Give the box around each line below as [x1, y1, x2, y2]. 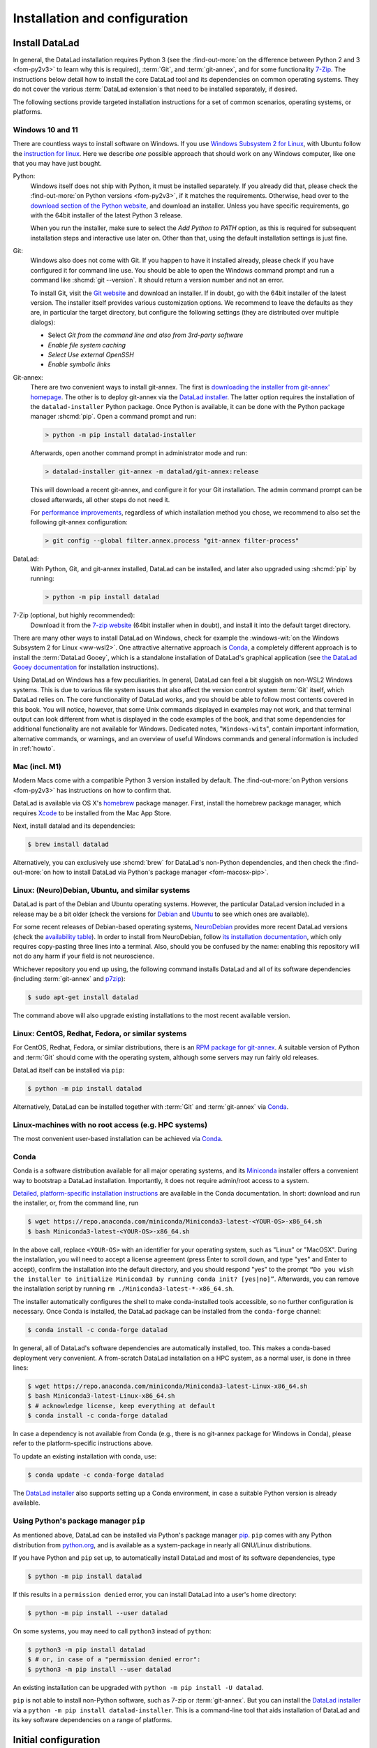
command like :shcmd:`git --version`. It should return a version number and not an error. [30, 276, 284, 285]
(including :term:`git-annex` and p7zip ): [13, 975, 126, 983]
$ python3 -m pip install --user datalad [27, 1665, 172, 1673]
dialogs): [30, 318, 56, 327]
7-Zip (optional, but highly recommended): [13, 611, 135, 619]
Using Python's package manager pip [13, 1516, 146, 1526]
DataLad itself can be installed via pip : [13, 1066, 125, 1075]
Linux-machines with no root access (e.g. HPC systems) [13, 1119, 208, 1129]
